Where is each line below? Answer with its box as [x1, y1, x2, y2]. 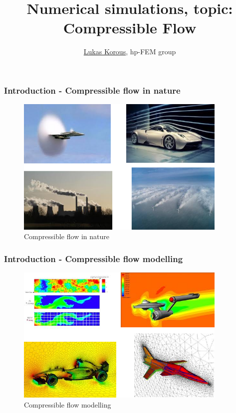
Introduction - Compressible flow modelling [4, 252, 183, 265]
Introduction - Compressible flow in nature [4, 84, 181, 96]
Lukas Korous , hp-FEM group [83, 46, 176, 57]
